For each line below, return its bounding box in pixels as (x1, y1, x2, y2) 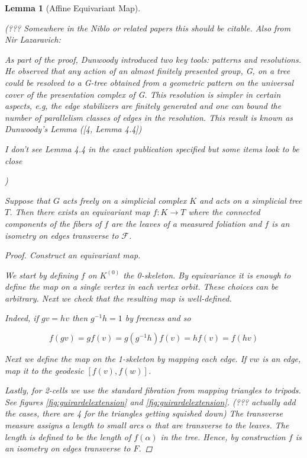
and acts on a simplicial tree (199, 194, 302, 206)
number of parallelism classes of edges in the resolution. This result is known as (5, 111, 293, 123)
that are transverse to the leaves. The (154, 419, 289, 431)
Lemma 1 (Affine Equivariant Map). (5, 2, 141, 14)
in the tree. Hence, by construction (160, 430, 286, 443)
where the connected (188, 206, 260, 218)
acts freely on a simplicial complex (62, 194, 187, 206)
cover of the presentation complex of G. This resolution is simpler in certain (5, 88, 281, 100)
